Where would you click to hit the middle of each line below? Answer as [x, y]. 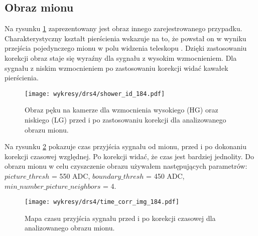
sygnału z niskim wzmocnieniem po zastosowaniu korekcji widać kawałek [116, 68]
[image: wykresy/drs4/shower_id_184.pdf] [95, 94]
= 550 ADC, [71, 175]
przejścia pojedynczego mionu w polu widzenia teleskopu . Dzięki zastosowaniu [126, 48]
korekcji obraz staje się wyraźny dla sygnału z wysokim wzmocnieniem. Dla [121, 57]
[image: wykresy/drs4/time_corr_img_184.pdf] [102, 202]
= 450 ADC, [165, 175]
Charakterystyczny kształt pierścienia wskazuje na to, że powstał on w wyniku [125, 38]
